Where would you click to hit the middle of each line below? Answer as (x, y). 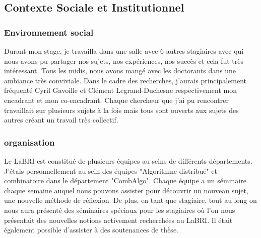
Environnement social (49, 32)
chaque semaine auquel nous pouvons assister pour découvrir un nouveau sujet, (126, 190)
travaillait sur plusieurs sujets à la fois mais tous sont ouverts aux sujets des (121, 110)
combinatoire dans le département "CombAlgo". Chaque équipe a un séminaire (125, 181)
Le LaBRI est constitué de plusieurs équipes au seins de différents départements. (128, 160)
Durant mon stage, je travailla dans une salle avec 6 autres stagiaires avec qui (124, 51)
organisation (29, 142)
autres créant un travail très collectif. (61, 120)
